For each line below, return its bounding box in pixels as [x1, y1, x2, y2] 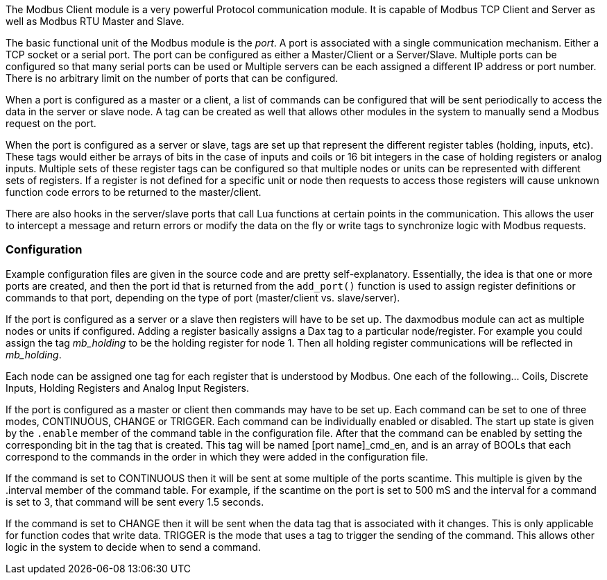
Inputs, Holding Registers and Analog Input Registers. [6, 381, 249, 394]
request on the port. [6, 117, 96, 129]
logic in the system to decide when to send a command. [6, 540, 261, 553]
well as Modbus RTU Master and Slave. [6, 15, 185, 27]
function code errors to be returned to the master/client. [6, 186, 262, 198]
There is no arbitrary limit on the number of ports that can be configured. [6, 72, 339, 84]
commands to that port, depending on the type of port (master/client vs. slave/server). [6, 291, 400, 304]
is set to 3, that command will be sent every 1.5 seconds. [6, 495, 264, 508]
